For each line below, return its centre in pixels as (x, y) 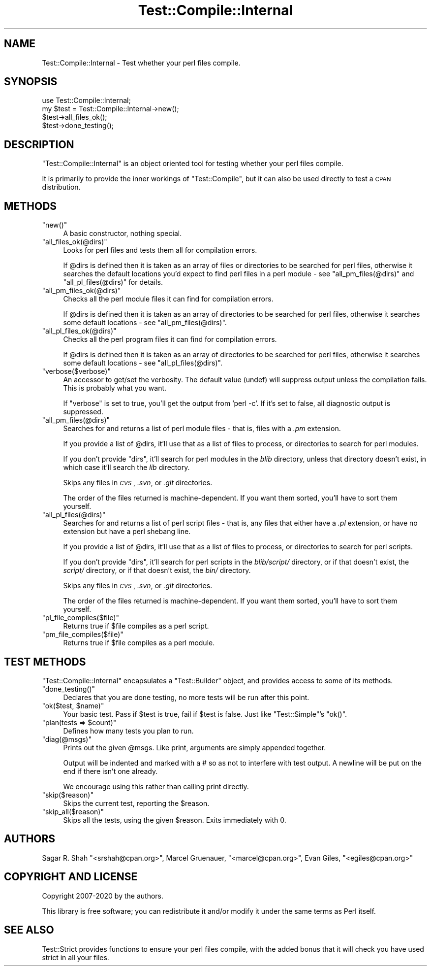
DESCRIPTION (39, 144)
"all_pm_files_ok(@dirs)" (81, 291)
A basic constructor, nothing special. (123, 234)
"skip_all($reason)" (73, 811)
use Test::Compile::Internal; (86, 100)
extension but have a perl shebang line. (127, 532)
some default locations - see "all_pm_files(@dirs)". (145, 323)
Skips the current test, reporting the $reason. (136, 803)
